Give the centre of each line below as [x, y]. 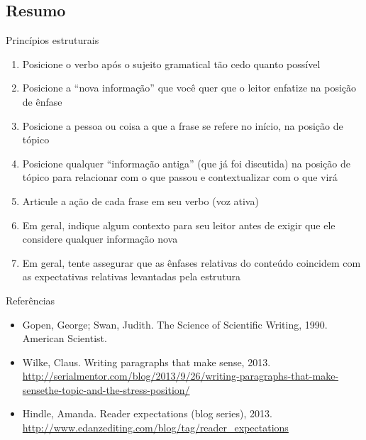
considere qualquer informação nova [100, 239]
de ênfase [42, 101]
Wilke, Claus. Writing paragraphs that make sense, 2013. [146, 362]
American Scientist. [65, 338]
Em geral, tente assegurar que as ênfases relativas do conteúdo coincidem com [192, 262]
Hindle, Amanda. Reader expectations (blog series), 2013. [147, 413]
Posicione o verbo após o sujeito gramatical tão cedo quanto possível [171, 64]
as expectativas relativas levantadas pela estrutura [132, 276]
